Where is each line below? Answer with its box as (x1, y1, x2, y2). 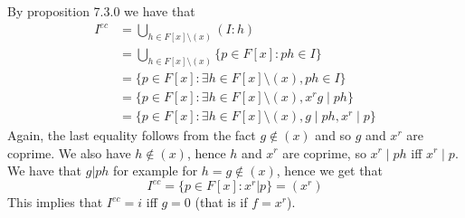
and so (315, 125, 352, 144)
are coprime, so (282, 143, 366, 162)
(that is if (195, 193, 248, 212)
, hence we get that (276, 161, 383, 180)
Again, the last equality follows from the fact (7, 125, 256, 144)
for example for (113, 161, 198, 180)
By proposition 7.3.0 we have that (7, 2, 195, 20)
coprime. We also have (7, 143, 131, 162)
